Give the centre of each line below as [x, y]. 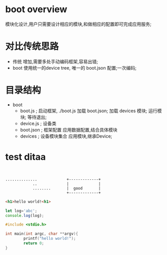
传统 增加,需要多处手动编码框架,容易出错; [55, 61]
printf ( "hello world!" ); [50, 239]
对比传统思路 [32, 46]
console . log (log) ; [25, 215]
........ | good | [66, 188]
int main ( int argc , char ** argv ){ [42, 234]
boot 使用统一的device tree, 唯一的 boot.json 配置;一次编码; [75, 68]
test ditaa [26, 157]
